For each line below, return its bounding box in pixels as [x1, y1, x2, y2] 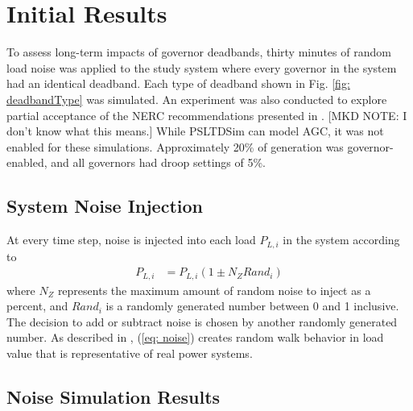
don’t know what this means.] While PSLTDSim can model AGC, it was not [6, 122, 384, 139]
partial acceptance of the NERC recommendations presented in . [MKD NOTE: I [6, 106, 407, 123]
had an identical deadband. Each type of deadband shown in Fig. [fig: [6, 75, 350, 92]
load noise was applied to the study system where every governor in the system [6, 59, 397, 76]
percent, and [6, 297, 68, 314]
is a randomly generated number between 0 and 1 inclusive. [105, 297, 399, 314]
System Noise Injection [6, 193, 203, 218]
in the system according [283, 231, 400, 248]
